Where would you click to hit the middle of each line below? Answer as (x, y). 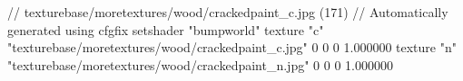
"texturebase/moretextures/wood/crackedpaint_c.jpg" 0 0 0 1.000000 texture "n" (232, 47)
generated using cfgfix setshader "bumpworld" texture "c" (166, 29)
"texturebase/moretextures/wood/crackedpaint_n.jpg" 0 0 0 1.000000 (200, 64)
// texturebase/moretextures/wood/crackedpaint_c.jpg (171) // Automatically (228, 12)
